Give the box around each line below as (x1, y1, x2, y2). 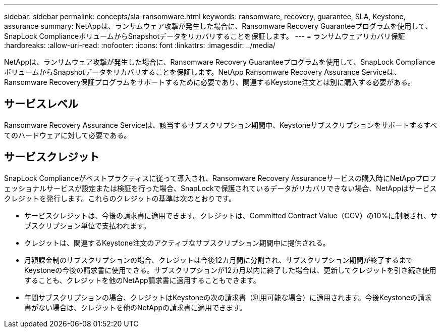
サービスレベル (4, 98, 78, 111)
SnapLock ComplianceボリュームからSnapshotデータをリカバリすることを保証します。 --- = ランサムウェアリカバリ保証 (4, 32, 405, 40)
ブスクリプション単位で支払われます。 (24, 221, 150, 230)
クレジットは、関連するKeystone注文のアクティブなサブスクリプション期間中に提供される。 (24, 238, 330, 247)
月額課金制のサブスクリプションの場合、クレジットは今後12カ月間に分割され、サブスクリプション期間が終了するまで (24, 255, 413, 264)
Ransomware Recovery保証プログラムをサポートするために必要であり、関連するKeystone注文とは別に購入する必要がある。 (4, 78, 415, 86)
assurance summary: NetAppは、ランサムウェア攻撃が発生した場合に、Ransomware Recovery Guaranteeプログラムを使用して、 (4, 22, 432, 30)
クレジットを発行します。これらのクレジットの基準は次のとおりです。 (4, 194, 236, 203)
